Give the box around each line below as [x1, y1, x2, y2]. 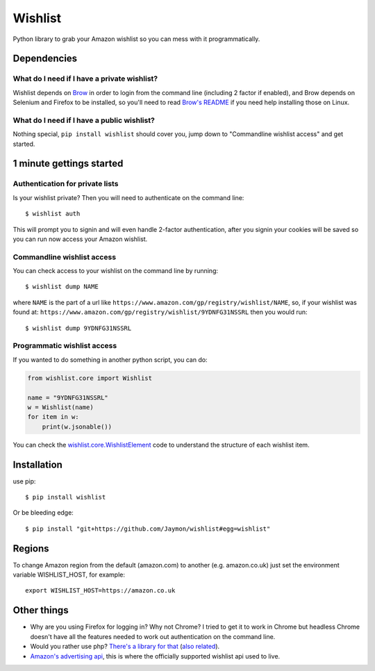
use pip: [12, 477, 36, 486]
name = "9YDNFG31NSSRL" [27, 393, 109, 401]
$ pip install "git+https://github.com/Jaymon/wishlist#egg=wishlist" [25, 524, 271, 533]
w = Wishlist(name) [27, 403, 94, 411]
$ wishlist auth [25, 210, 81, 218]
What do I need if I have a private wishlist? [12, 74, 158, 83]
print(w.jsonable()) [42, 422, 112, 431]
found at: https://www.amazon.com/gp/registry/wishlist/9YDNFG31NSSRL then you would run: [12, 308, 308, 316]
